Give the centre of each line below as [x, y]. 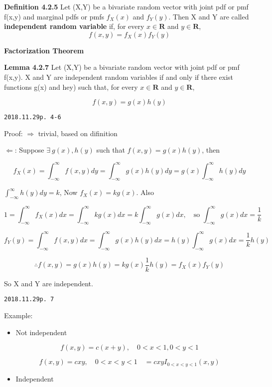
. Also [145, 192]
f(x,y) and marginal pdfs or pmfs [54, 16]
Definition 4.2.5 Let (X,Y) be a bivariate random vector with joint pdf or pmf [126, 6]
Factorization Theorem [44, 50]
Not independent [41, 332]
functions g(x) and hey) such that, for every [71, 87]
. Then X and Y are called [209, 16]
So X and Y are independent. [49, 283]
